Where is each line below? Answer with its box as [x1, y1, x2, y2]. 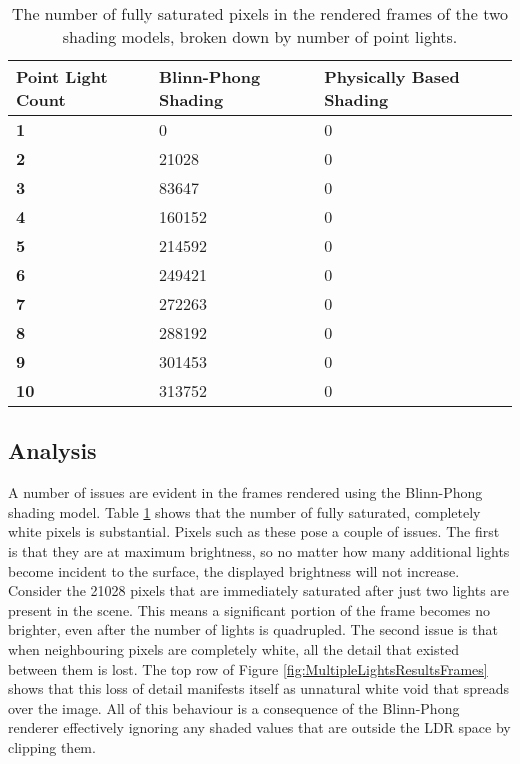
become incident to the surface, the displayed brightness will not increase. [8, 560, 460, 581]
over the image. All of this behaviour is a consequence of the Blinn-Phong [8, 697, 460, 718]
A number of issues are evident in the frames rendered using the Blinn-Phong [8, 482, 483, 503]
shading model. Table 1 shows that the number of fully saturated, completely [8, 501, 481, 522]
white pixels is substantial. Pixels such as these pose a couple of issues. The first [8, 521, 500, 542]
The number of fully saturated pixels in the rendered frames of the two [11, 2, 509, 25]
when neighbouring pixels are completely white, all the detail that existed [8, 638, 459, 659]
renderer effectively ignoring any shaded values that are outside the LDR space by [8, 717, 511, 738]
